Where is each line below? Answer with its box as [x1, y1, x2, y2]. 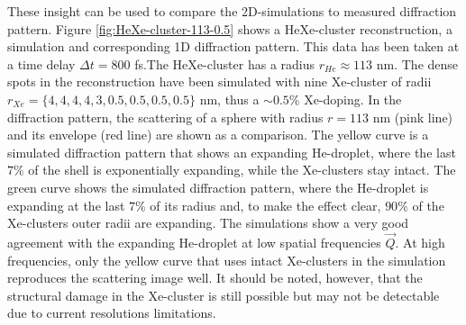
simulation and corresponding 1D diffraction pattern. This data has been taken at [7, 37, 460, 56]
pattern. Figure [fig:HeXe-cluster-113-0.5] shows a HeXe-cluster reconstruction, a [7, 19, 452, 38]
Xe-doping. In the [304, 89, 402, 108]
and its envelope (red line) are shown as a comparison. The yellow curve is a [7, 125, 429, 144]
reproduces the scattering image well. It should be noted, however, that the [7, 268, 423, 287]
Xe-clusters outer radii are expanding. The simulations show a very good [7, 213, 409, 232]
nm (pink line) [372, 107, 453, 126]
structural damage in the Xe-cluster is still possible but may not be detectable [7, 285, 440, 304]
